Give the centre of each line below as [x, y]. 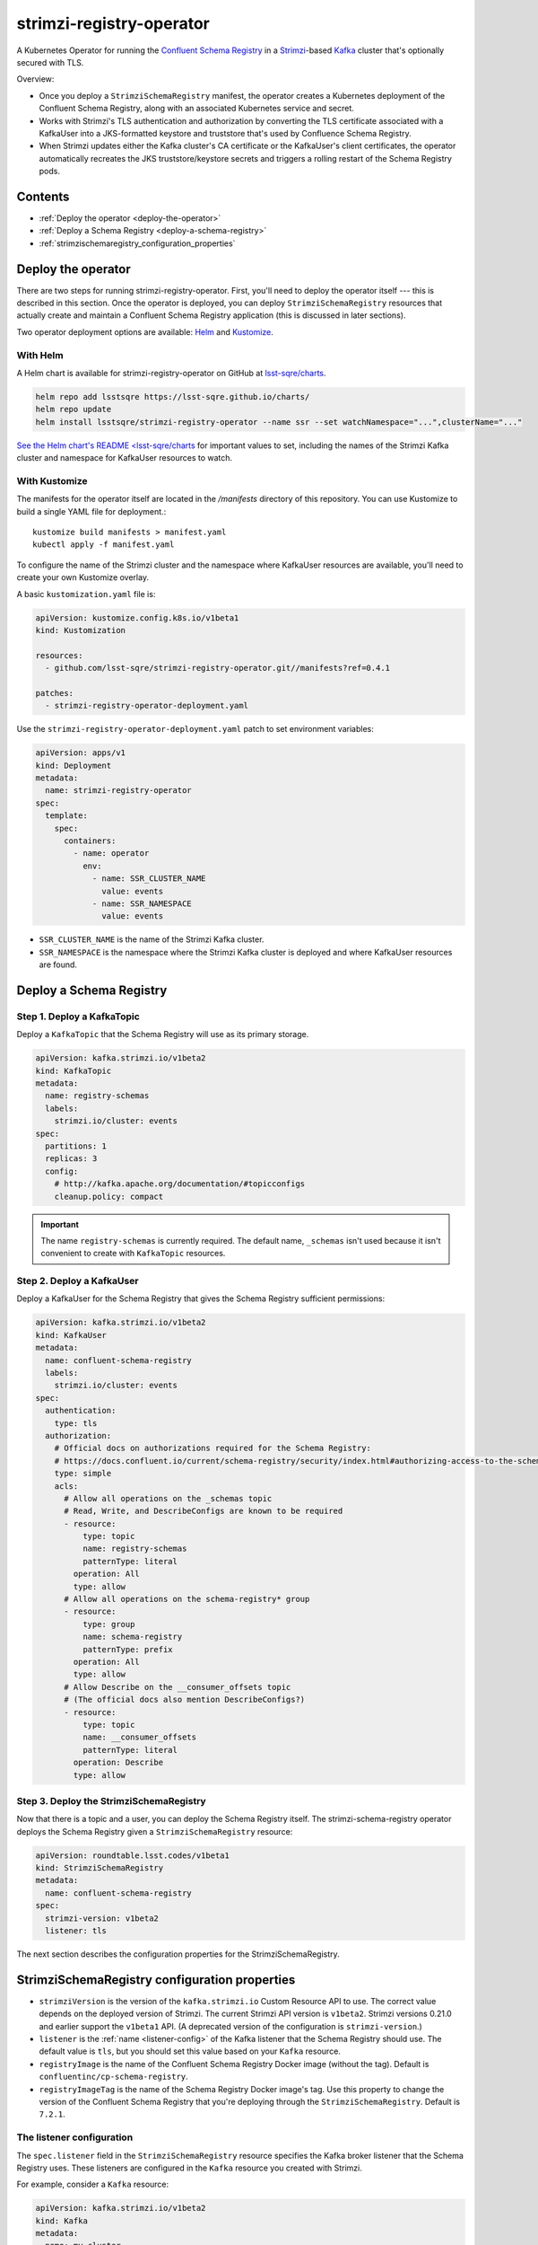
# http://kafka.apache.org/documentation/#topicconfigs [180, 1184]
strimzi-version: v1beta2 [102, 1918]
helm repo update [74, 409]
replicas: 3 [71, 1159]
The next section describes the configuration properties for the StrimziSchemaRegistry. [178, 1954]
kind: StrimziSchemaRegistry [100, 1868]
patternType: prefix [128, 1649]
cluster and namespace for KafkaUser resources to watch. [125, 458]
